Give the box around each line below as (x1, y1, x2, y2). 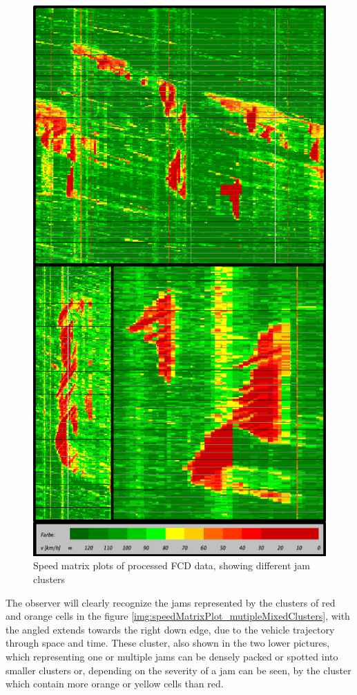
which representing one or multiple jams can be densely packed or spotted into (6, 649, 338, 664)
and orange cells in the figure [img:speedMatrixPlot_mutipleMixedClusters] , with (6, 609, 350, 623)
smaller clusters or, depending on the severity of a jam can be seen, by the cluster (6, 663, 351, 677)
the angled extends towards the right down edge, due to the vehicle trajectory (6, 622, 335, 636)
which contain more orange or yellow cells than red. (6, 676, 224, 691)
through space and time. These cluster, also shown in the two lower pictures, (6, 636, 330, 650)
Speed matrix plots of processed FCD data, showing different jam (33, 558, 310, 573)
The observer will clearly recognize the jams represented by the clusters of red (6, 595, 336, 609)
